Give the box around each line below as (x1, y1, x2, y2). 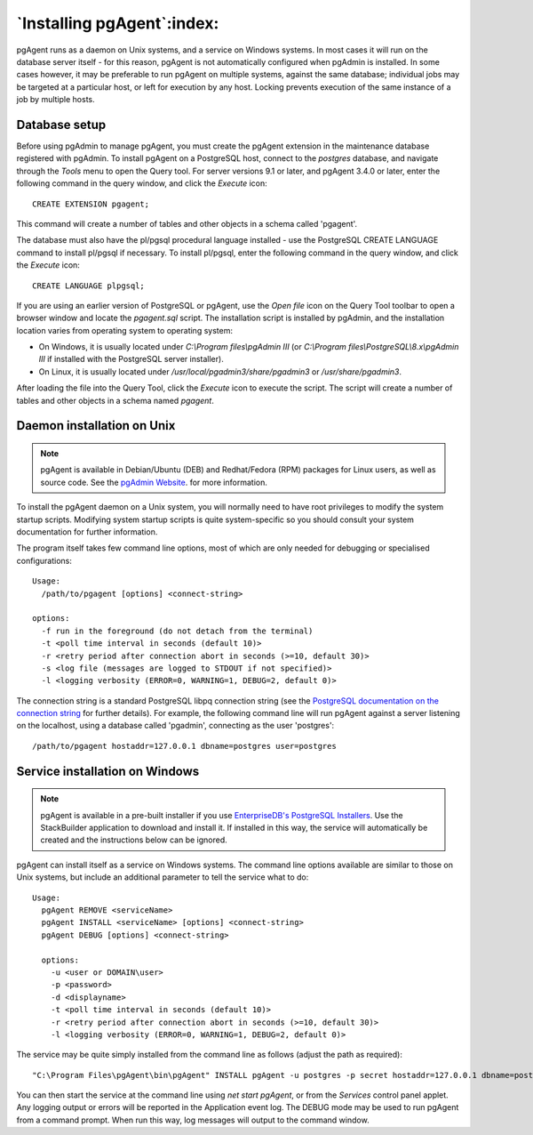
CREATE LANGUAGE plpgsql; (32, 280, 146, 291)
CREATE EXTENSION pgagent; (32, 198, 150, 209)
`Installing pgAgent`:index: (16, 13, 219, 33)
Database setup (16, 117, 107, 133)
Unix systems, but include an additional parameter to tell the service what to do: (16, 872, 309, 882)
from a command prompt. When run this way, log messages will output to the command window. (16, 1115, 370, 1125)
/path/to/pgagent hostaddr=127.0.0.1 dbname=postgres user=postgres (32, 741, 337, 751)
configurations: (16, 555, 73, 566)
